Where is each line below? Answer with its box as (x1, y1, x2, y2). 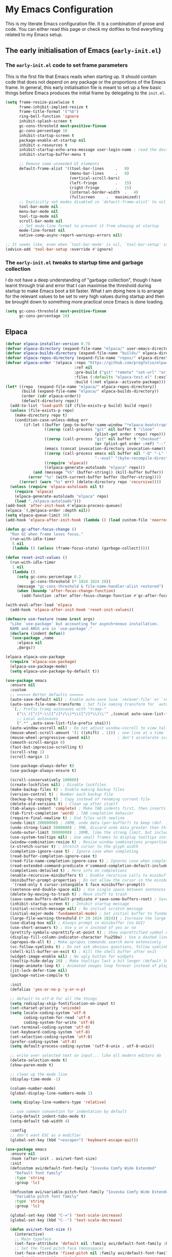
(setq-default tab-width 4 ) (10, 1119, 70, 1124)
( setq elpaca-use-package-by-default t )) (10, 668, 100, 674)
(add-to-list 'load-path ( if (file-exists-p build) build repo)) (10, 403, 153, 409)
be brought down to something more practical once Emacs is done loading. (5, 299, 164, 305)
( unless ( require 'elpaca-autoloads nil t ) (10, 484, 104, 489)
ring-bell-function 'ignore (18, 114, 79, 119)
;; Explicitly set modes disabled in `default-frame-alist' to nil (18, 199, 166, 205)
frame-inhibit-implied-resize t (18, 104, 88, 110)
